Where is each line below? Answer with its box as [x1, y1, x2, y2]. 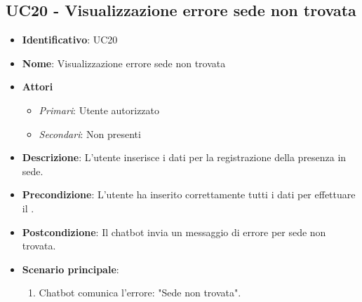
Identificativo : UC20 [22, 32, 118, 47]
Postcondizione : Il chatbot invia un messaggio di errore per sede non [22, 224, 326, 239]
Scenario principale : [22, 261, 119, 276]
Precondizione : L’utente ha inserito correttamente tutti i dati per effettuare [22, 187, 356, 202]
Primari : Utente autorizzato [39, 102, 160, 117]
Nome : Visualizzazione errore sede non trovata [22, 55, 226, 70]
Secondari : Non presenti [39, 126, 141, 141]
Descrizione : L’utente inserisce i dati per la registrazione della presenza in [22, 150, 347, 165]
